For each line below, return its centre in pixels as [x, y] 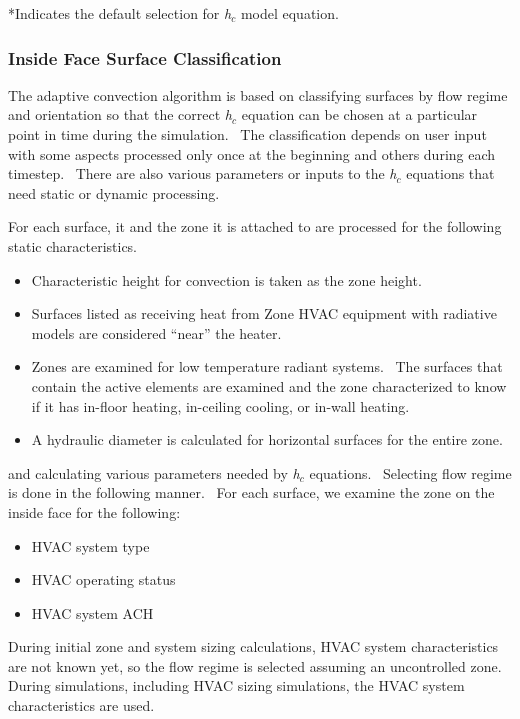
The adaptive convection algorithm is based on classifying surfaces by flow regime [258, 94]
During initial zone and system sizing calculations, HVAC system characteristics [253, 646]
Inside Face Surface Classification [145, 57]
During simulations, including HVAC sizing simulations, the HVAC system [236, 685]
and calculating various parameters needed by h [154, 472]
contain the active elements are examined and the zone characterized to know [269, 385]
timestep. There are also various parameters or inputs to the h [202, 173]
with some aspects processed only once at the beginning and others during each [252, 153]
